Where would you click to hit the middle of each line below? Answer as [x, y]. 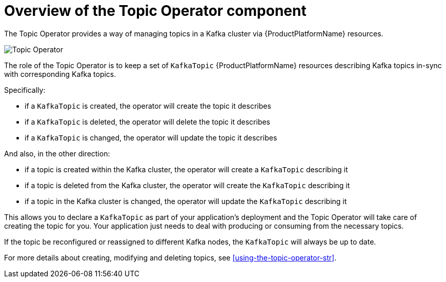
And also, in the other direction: [57, 153]
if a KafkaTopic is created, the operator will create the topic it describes [148, 106]
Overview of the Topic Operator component [155, 11]
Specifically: [25, 90]
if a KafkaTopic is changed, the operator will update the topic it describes [151, 137]
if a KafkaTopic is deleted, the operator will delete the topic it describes [148, 122]
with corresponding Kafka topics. [60, 74]
